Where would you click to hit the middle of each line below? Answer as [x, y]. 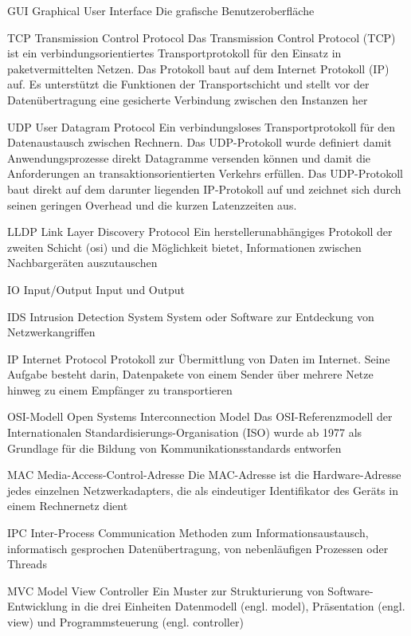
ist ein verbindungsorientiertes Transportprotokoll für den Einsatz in [174, 53]
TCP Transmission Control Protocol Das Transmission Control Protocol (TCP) [202, 37]
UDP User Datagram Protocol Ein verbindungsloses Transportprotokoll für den [202, 126]
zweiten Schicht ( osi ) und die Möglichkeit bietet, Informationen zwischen [184, 247]
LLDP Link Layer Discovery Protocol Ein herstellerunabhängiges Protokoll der [200, 232]
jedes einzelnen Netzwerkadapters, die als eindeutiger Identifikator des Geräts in [203, 490]
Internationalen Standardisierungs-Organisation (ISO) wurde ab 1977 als [185, 432]
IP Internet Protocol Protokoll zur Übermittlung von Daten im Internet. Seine [199, 358]
